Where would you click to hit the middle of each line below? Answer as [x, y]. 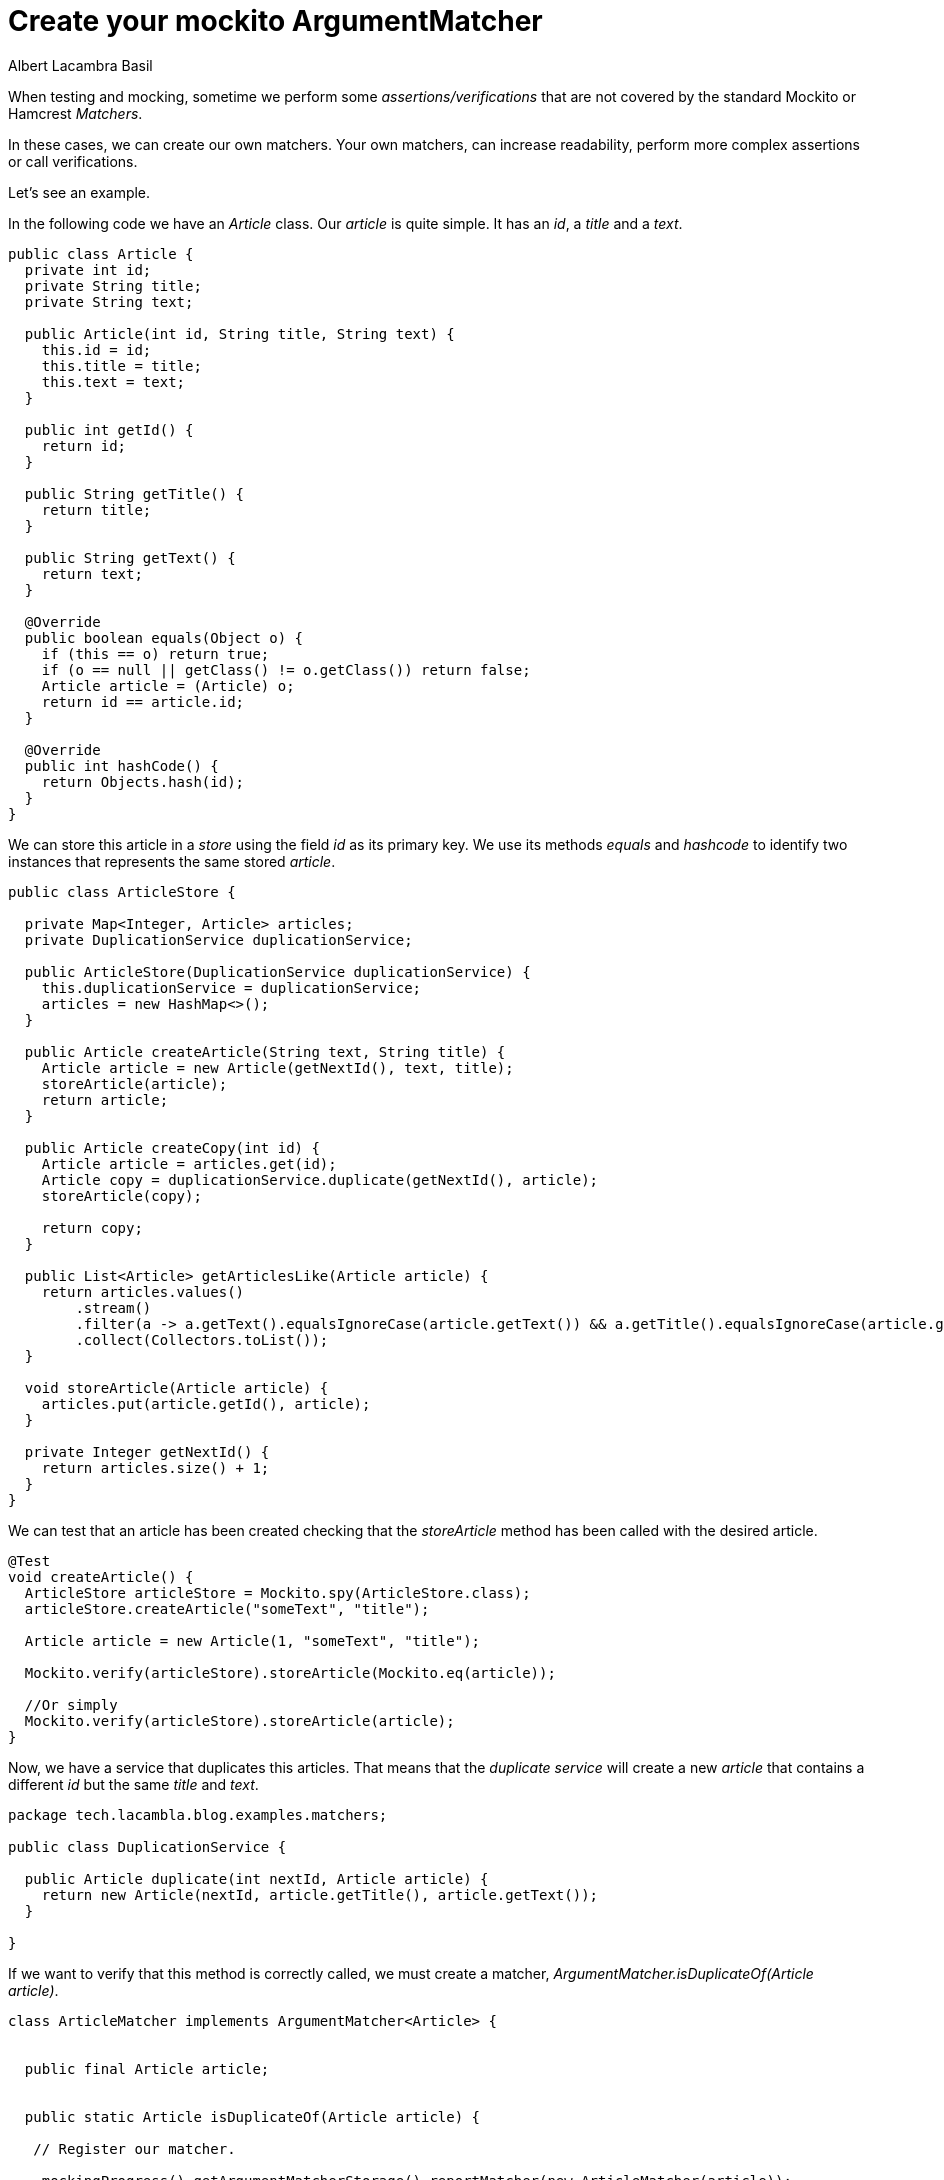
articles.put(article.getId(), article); [206, 1403]
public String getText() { [130, 557]
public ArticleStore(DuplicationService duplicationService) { [277, 971]
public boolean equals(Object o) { [164, 637]
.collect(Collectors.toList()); [202, 1339]
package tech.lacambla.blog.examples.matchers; [198, 1814]
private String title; [113, 285]
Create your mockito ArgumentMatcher [275, 21]
